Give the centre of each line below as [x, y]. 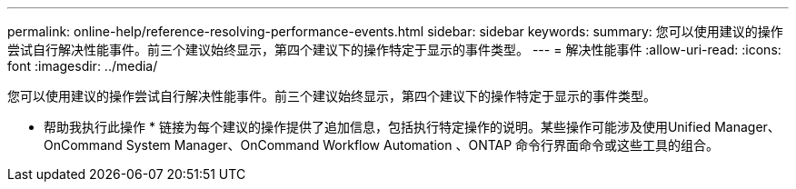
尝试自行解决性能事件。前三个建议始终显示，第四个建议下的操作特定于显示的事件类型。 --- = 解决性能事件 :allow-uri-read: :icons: [394, 50]
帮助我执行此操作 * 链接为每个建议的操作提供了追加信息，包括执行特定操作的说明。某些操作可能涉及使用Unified [378, 127]
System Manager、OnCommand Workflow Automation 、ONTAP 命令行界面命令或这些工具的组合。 [423, 145]
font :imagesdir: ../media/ [83, 66]
